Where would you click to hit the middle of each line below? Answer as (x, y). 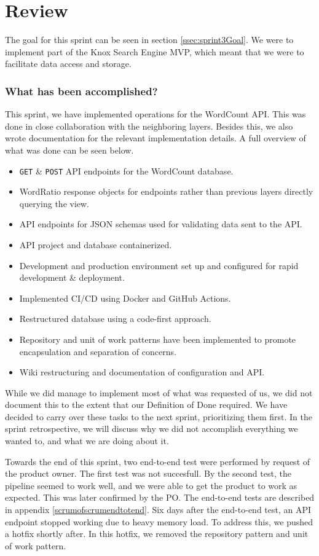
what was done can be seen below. (69, 150)
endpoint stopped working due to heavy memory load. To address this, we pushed (159, 521)
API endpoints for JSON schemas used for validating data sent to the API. (161, 224)
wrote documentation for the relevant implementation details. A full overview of (156, 138)
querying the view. (54, 203)
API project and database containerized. (96, 244)
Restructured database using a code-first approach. (115, 319)
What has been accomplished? (81, 91)
